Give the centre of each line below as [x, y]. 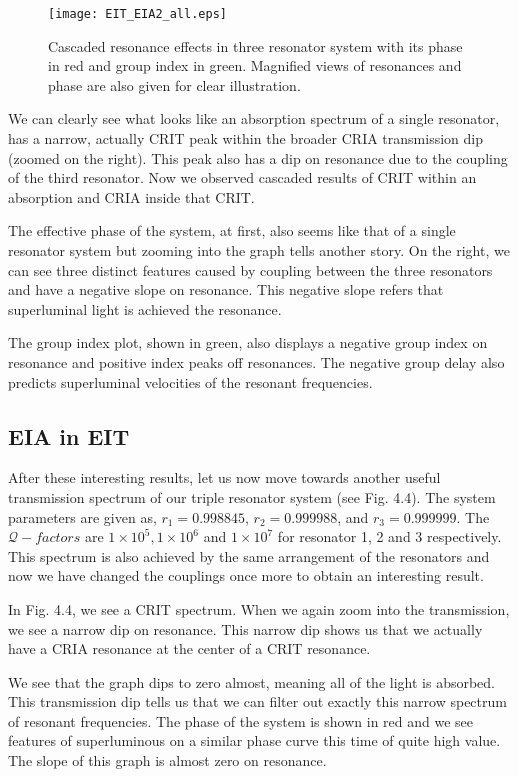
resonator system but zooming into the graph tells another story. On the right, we [259, 250]
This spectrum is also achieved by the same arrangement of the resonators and [249, 555]
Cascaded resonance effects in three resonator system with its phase [255, 45]
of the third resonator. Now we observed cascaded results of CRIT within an [242, 177]
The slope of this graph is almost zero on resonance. [167, 760]
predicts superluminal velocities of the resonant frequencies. [190, 381]
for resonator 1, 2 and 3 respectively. [389, 536]
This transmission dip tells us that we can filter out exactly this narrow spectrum [257, 701]
